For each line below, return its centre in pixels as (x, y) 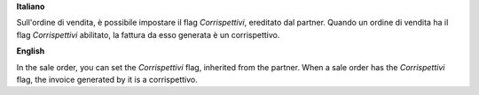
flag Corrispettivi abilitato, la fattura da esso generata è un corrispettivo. (148, 34)
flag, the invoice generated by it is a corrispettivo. (107, 79)
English (31, 51)
